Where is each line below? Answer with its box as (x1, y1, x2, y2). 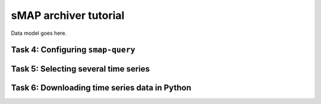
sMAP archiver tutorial (11, 9, 125, 22)
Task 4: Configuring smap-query (11, 45, 136, 55)
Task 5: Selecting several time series (11, 64, 150, 74)
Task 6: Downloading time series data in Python (11, 83, 191, 93)
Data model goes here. (11, 30, 67, 37)
